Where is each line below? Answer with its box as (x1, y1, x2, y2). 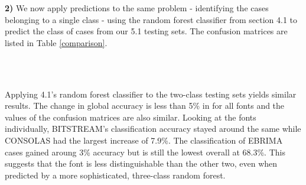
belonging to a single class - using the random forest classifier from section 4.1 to (5, 13, 298, 25)
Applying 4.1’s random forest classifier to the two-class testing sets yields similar (5, 87, 297, 100)
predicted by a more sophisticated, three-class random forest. (5, 168, 226, 181)
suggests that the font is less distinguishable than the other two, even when (5, 157, 278, 170)
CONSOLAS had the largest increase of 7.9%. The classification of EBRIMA (5, 134, 283, 146)
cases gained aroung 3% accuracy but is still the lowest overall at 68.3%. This (5, 145, 285, 158)
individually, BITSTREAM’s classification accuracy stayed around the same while (5, 122, 301, 135)
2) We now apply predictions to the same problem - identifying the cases (5, 2, 269, 14)
